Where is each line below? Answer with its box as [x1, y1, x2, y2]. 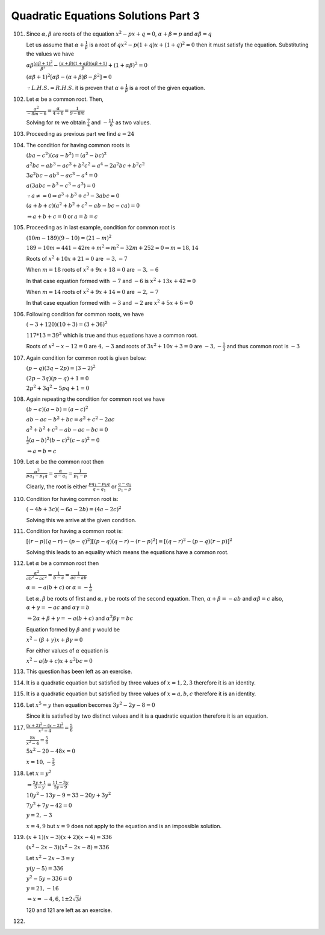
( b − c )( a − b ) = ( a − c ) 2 [26, 405, 88, 413]
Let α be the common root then [26, 458, 104, 465]
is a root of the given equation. [129, 84, 205, 91]
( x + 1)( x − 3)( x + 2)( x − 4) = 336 [26, 834, 113, 841]
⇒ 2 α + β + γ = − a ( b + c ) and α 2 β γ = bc [27, 614, 134, 622]
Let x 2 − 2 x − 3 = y [26, 854, 75, 861]
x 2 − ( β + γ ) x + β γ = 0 [26, 636, 83, 643]
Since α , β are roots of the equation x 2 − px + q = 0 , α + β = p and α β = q [26, 29, 212, 37]
